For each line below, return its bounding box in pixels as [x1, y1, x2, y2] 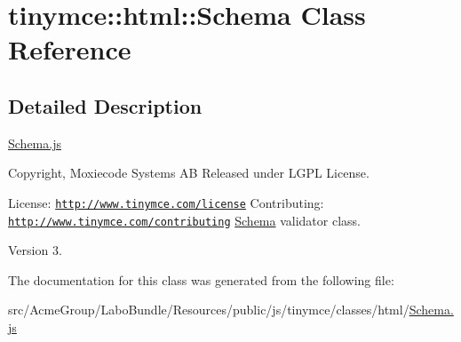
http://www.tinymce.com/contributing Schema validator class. [8, 211, 361, 229]
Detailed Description [8, 91, 203, 119]
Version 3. [8, 241, 62, 259]
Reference [8, 31, 131, 68]
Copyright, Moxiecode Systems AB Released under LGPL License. [8, 163, 370, 182]
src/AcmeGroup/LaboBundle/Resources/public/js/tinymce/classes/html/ [8, 300, 409, 319]
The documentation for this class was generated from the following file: [8, 270, 394, 289]
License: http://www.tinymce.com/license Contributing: [8, 193, 324, 211]
